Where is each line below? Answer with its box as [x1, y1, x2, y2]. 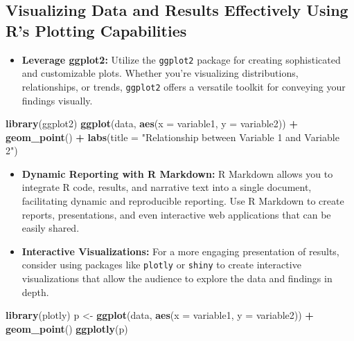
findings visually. [21, 93, 93, 107]
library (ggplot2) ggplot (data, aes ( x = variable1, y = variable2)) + [6, 116, 298, 131]
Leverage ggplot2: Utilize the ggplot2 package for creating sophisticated [21, 52, 341, 66]
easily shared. [21, 221, 80, 235]
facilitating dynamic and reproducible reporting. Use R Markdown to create [21, 194, 344, 208]
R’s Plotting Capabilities [6, 19, 187, 41]
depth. [21, 284, 49, 299]
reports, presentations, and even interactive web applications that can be [21, 207, 331, 221]
